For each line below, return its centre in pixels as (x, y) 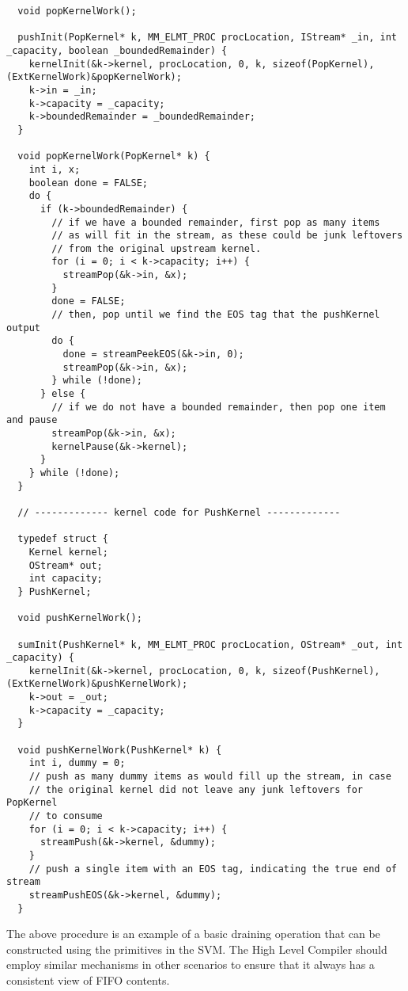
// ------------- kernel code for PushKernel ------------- (179, 512)
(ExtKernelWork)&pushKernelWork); (97, 684)
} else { (63, 394)
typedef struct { (63, 539)
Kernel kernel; (68, 552)
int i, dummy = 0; (77, 763)
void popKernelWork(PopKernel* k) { (114, 156)
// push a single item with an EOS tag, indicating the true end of (213, 869)
